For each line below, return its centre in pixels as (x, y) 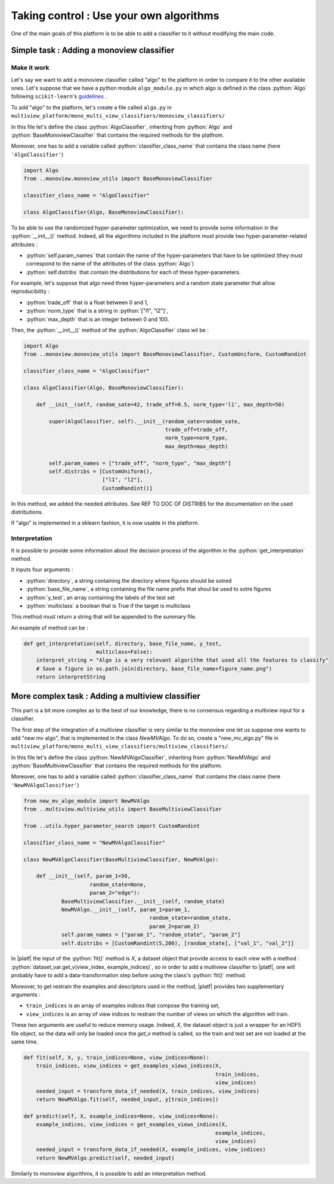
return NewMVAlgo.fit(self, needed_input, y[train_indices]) (127, 1099)
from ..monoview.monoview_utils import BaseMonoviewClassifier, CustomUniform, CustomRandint (165, 354)
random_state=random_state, (190, 918)
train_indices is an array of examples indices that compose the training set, (123, 1006)
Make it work (30, 68)
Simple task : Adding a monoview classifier (93, 51)
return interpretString (71, 677)
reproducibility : (30, 291)
